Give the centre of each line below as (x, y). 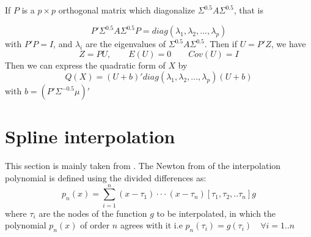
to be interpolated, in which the (216, 213)
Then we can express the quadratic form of (85, 65)
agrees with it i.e (151, 225)
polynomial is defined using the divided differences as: (106, 178)
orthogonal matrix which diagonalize (127, 10)
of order (95, 225)
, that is (248, 10)
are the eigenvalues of (126, 44)
